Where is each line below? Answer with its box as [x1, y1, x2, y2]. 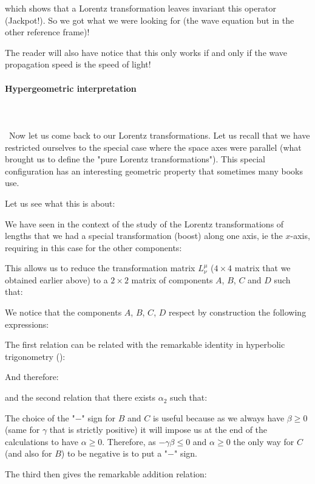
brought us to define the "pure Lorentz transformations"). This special [5, 153, 265, 165]
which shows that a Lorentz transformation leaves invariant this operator [5, 2, 276, 14]
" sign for [81, 411, 116, 424]
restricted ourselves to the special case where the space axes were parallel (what [5, 140, 302, 153]
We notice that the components [5, 306, 122, 319]
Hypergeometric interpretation [5, 81, 137, 94]
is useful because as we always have [152, 411, 285, 424]
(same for [5, 423, 40, 436]
